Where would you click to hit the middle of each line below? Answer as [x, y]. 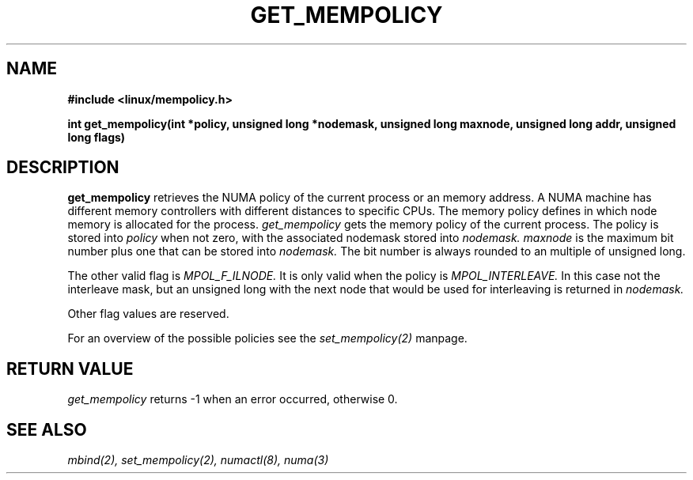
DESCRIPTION [63, 168]
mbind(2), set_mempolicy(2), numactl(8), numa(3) [198, 460]
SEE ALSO [47, 429]
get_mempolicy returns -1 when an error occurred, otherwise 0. [233, 399]
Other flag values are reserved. [148, 314]
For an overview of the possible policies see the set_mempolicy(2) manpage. [267, 338]
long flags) [97, 137]
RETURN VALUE [70, 369]
